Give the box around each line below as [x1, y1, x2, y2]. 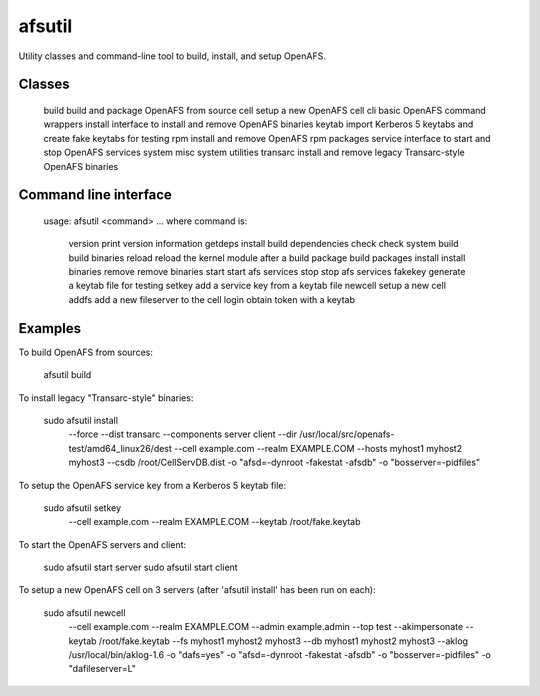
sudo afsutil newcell [43, 606, 126, 619]
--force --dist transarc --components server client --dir [68, 428, 297, 440]
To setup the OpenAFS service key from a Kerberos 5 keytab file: [18, 479, 287, 491]
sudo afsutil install [43, 414, 119, 426]
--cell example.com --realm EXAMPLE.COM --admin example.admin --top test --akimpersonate [68, 621, 464, 633]
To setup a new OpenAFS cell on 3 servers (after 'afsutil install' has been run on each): [18, 584, 376, 596]
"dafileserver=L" [68, 663, 137, 675]
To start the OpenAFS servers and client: [18, 538, 187, 550]
